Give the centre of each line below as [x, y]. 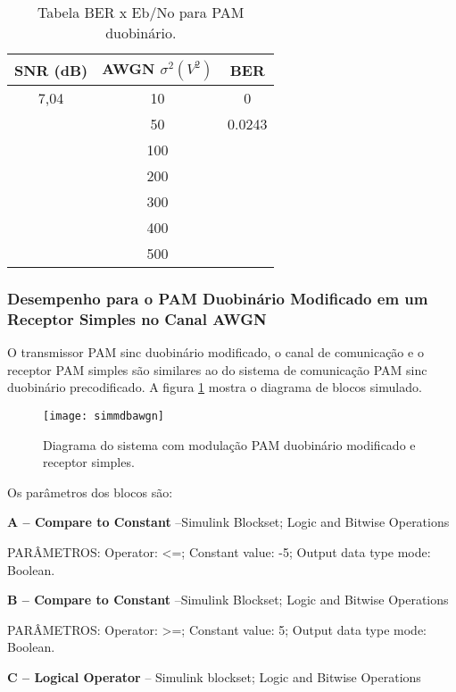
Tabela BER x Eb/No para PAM [141, 12]
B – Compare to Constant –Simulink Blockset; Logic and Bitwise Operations [228, 600]
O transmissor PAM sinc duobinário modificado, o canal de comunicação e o [216, 352]
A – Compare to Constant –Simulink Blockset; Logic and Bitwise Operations [228, 522]
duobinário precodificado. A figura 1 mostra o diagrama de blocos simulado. [215, 387]
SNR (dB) [51, 70]
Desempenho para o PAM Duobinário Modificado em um [218, 298]
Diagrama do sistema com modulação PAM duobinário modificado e [229, 444]
